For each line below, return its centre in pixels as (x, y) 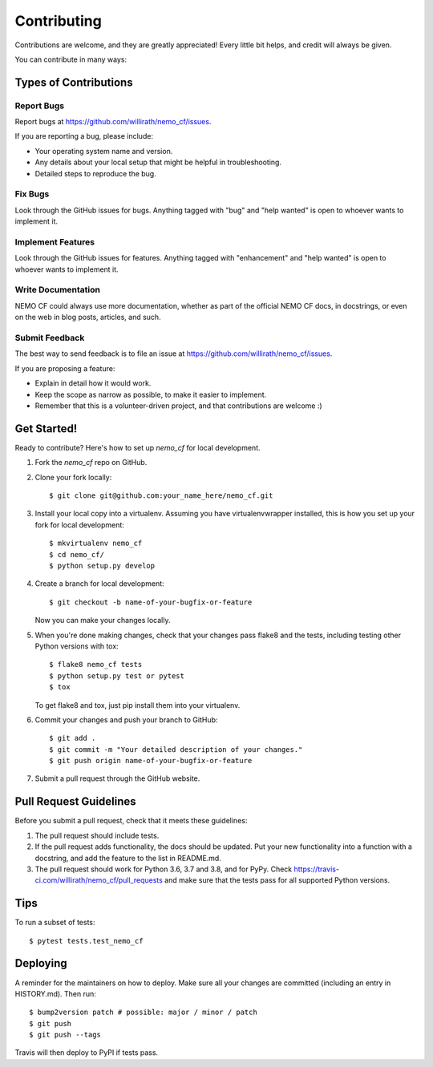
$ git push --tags (65, 1035)
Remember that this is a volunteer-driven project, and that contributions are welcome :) (178, 406)
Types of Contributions (74, 82)
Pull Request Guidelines (75, 802)
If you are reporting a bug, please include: (84, 136)
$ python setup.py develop (102, 566)
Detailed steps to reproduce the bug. (95, 173)
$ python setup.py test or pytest (117, 676)
